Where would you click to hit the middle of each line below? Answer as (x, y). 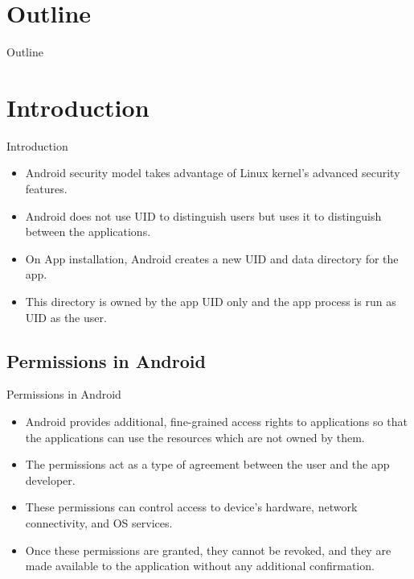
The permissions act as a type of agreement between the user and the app (207, 464)
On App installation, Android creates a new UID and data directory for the (212, 258)
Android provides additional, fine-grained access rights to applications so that (216, 421)
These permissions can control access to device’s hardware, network (191, 507)
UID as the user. (66, 317)
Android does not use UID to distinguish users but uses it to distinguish (203, 215)
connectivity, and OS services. (99, 522)
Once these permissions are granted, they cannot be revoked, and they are (208, 550)
